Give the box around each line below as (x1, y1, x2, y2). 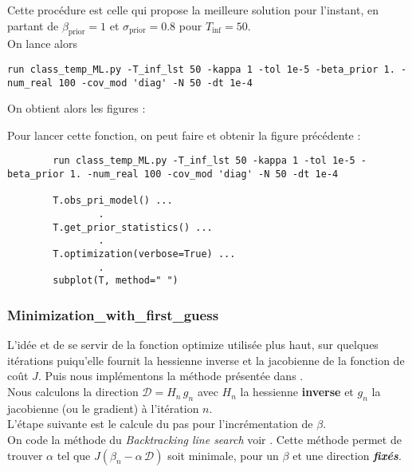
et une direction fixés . (292, 446, 402, 463)
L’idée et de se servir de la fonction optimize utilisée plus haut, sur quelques (7, 336, 379, 353)
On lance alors (7, 35, 78, 52)
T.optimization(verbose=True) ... (53, 248, 236, 260)
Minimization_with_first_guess (7, 304, 219, 324)
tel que (57, 446, 91, 463)
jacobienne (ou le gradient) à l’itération (7, 399, 199, 416)
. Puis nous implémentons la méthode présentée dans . (37, 367, 304, 384)
